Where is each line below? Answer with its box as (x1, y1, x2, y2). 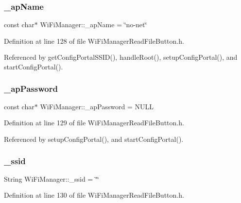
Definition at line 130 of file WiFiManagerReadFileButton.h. (4, 190, 184, 200)
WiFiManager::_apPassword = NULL (40, 101, 154, 111)
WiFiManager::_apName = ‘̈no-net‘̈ (40, 19, 147, 30)
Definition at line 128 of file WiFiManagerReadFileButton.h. (4, 35, 184, 46)
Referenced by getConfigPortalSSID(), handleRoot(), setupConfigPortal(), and (4, 52, 238, 62)
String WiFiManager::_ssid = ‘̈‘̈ (4, 173, 99, 184)
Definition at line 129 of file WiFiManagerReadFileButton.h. (4, 118, 184, 128)
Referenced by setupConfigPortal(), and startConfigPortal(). (4, 134, 184, 144)
